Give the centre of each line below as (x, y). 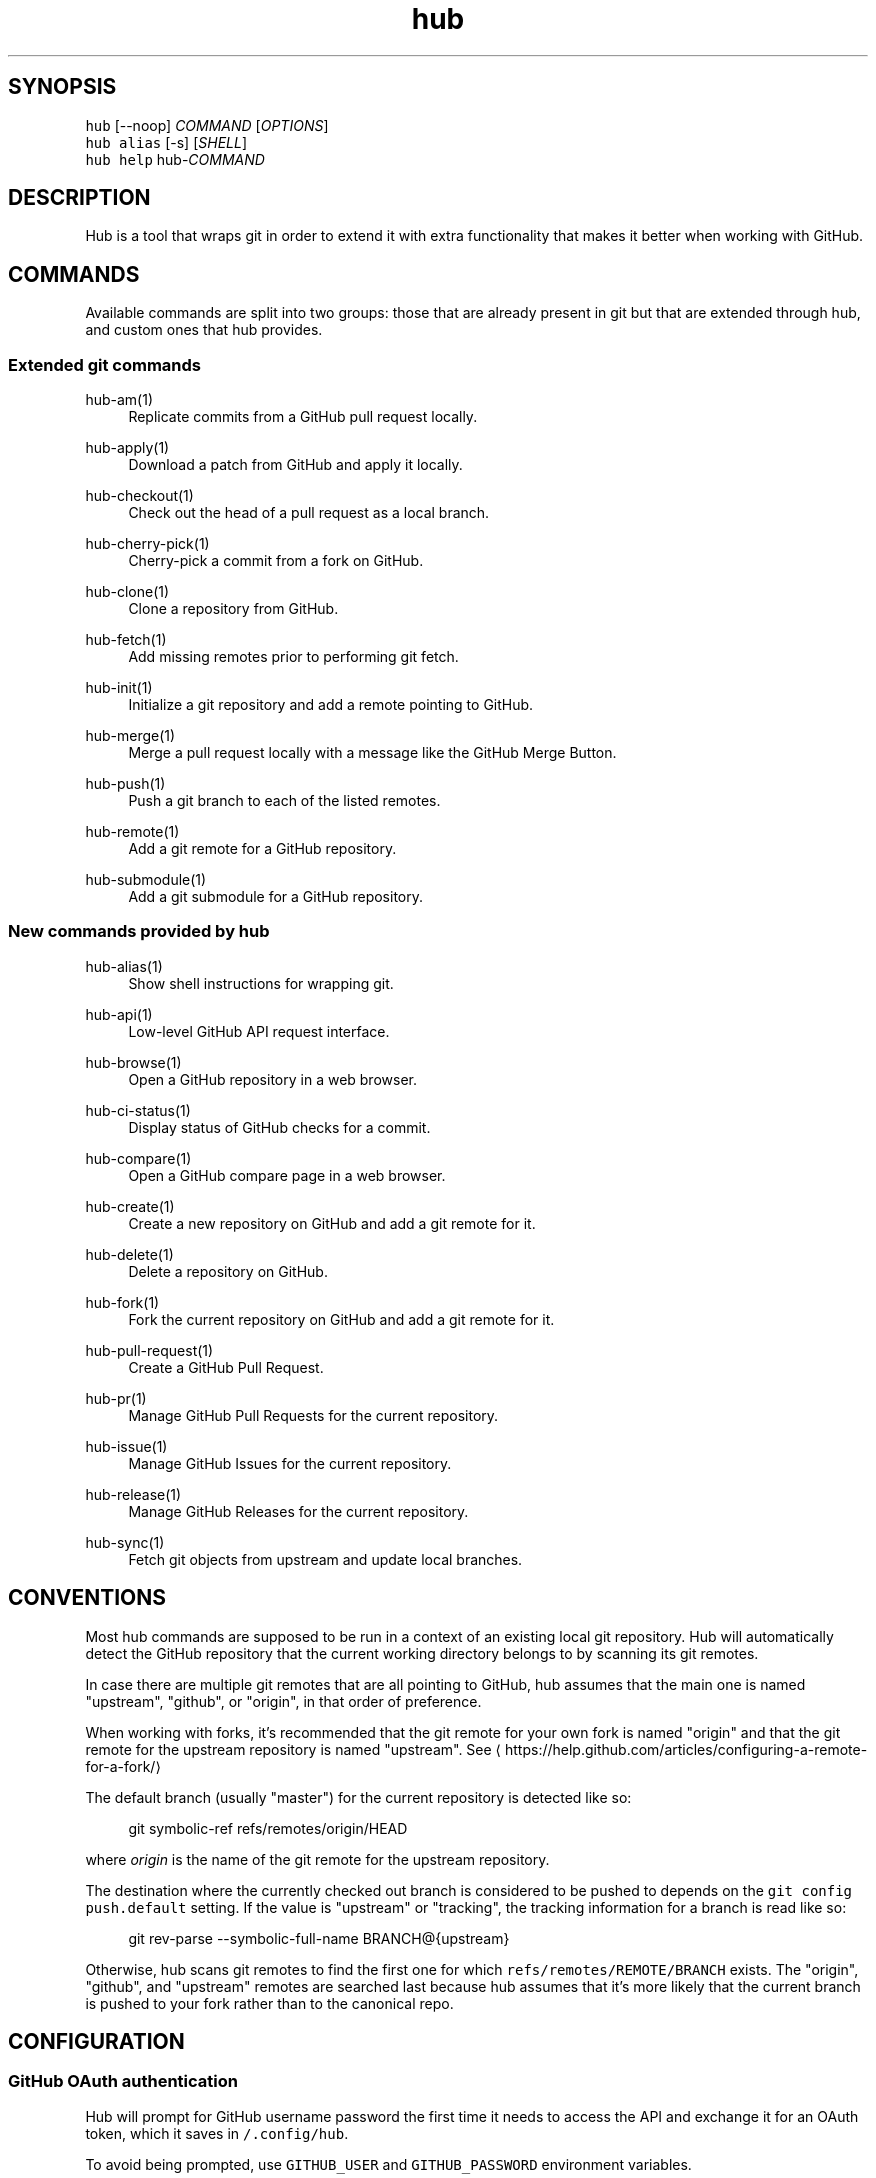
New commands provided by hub (139, 931)
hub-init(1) (119, 688)
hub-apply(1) (127, 448)
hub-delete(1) (129, 1254)
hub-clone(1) (127, 592)
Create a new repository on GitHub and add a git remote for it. (332, 1223)
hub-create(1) (130, 1206)
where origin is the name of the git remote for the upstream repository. (317, 1859)
